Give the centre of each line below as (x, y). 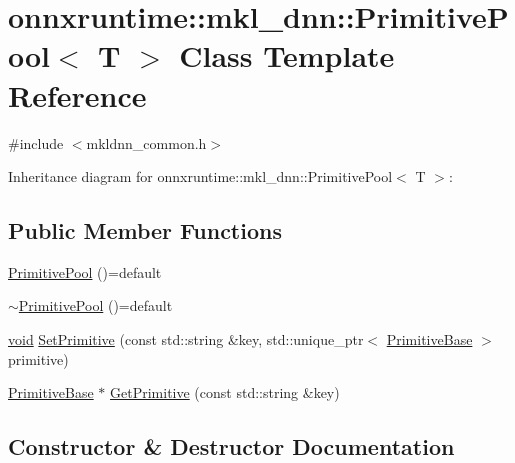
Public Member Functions (145, 230)
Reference (77, 94)
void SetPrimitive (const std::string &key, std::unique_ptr (186, 339)
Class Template (287, 55)
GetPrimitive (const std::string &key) (225, 392)
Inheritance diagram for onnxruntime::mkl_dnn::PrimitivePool (200, 176)
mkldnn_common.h (146, 142)
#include (36, 142)
